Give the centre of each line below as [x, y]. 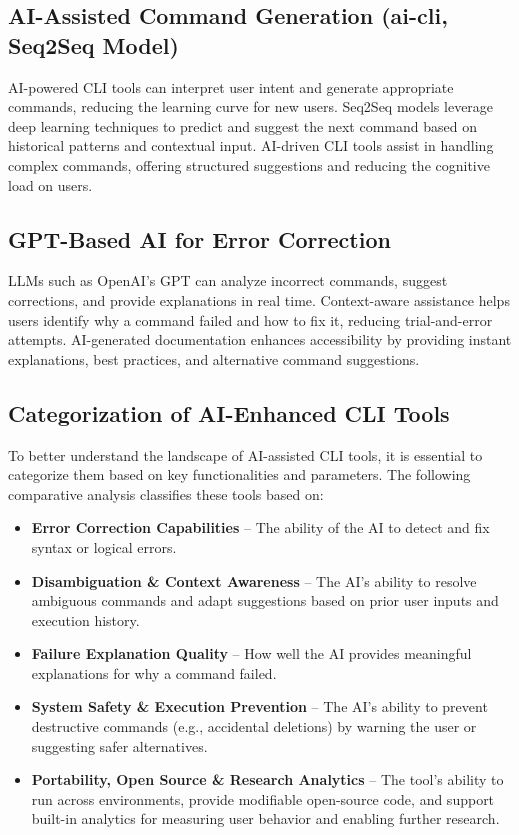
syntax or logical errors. [104, 546]
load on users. [50, 184]
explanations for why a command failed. [154, 672]
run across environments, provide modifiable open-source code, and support [263, 798]
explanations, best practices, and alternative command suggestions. [214, 358]
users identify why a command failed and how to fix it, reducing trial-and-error [250, 319]
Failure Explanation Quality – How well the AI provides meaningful [251, 653]
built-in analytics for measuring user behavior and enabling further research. [265, 818]
